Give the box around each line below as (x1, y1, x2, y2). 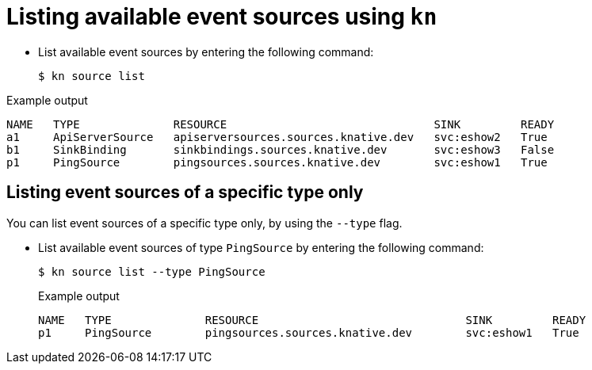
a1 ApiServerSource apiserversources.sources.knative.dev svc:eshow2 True (6, 130, 548, 143)
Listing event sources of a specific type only (6, 182, 364, 203)
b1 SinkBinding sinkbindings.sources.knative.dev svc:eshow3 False (6, 143, 555, 156)
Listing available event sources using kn (6, 3, 437, 30)
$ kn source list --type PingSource (38, 265, 265, 278)
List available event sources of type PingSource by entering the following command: (38, 240, 484, 254)
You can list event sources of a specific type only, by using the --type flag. (6, 216, 403, 230)
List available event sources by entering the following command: (38, 44, 374, 59)
